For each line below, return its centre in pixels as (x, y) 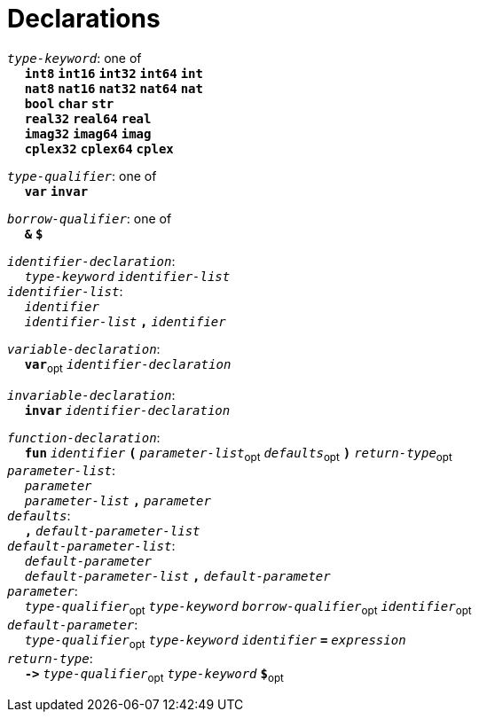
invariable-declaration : (91, 395)
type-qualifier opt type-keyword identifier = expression (215, 642)
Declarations (84, 19)
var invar (56, 191)
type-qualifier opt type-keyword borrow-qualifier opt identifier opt (248, 609)
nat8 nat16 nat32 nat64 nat (114, 88)
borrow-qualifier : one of (90, 218)
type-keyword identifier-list (127, 276)
